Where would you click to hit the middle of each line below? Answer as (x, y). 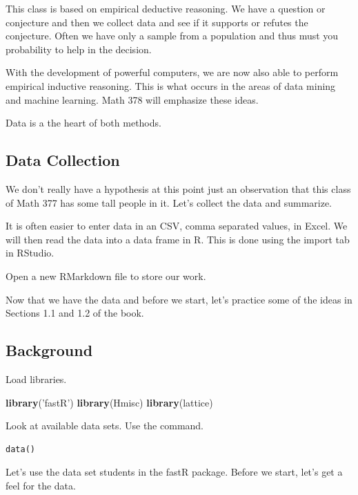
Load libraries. (36, 379)
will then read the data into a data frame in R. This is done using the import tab (178, 239)
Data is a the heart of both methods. (83, 123)
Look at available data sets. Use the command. (105, 426)
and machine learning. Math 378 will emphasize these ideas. (132, 99)
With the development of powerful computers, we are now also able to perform (172, 72)
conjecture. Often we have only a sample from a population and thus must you (172, 36)
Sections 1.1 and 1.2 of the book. (75, 313)
